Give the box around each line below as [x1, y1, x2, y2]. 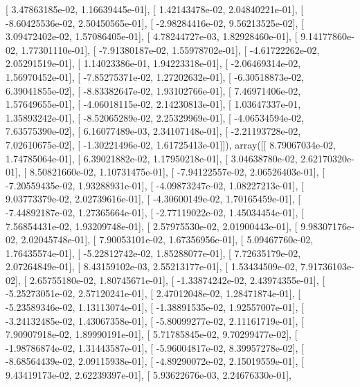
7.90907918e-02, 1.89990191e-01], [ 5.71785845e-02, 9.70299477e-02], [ [6, 327, 298, 341]
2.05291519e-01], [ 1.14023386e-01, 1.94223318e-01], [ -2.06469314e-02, [6, 56, 301, 70]
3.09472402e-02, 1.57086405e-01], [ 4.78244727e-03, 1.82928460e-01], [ [6, 29, 298, 44]
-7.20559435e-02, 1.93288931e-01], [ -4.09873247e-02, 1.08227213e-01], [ [6, 178, 304, 192]
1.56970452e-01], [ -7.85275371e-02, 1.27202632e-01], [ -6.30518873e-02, [6, 69, 304, 84]
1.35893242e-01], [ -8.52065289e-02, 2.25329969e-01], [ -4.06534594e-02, [6, 110, 304, 124]
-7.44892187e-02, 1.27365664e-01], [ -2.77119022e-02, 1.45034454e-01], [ [6, 205, 304, 219]
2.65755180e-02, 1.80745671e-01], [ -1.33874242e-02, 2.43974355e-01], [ [29, 272, 325, 287]
